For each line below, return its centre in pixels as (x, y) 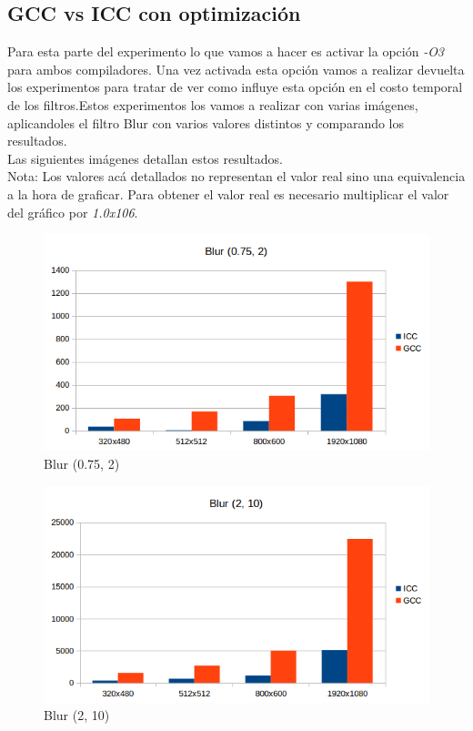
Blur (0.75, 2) (82, 463)
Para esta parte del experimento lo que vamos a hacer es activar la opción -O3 (226, 51)
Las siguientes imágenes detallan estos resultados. (145, 158)
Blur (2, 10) (77, 715)
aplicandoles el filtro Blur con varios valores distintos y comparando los (206, 122)
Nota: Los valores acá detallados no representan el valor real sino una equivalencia (236, 176)
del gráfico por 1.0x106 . (73, 212)
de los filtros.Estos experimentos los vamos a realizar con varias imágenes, (213, 104)
